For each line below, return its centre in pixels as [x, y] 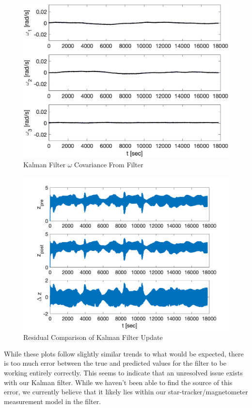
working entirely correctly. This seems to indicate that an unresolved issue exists [123, 373]
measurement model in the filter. [53, 401]
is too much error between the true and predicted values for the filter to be [115, 363]
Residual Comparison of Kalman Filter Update [93, 337]
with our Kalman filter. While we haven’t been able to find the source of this [118, 382]
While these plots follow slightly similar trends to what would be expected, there [124, 353]
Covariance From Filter [109, 164]
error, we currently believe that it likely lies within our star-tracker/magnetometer [126, 392]
